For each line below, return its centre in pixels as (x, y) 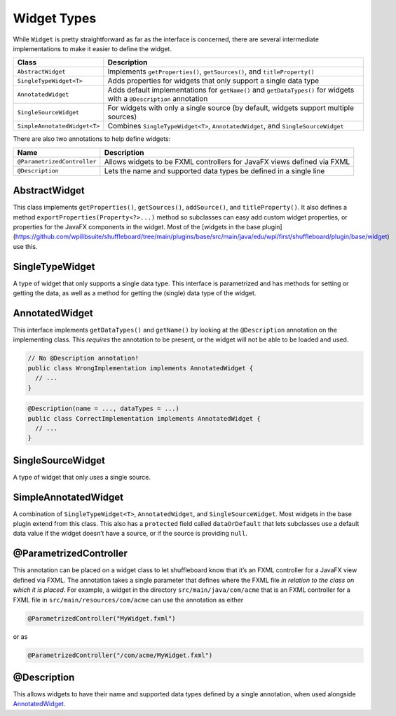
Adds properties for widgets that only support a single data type (213, 81)
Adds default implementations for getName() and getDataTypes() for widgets (231, 90)
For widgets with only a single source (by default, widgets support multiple (231, 108)
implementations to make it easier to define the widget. (92, 48)
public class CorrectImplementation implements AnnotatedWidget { (144, 418)
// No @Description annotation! (83, 358)
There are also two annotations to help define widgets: (92, 139)
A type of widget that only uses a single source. (82, 477)
